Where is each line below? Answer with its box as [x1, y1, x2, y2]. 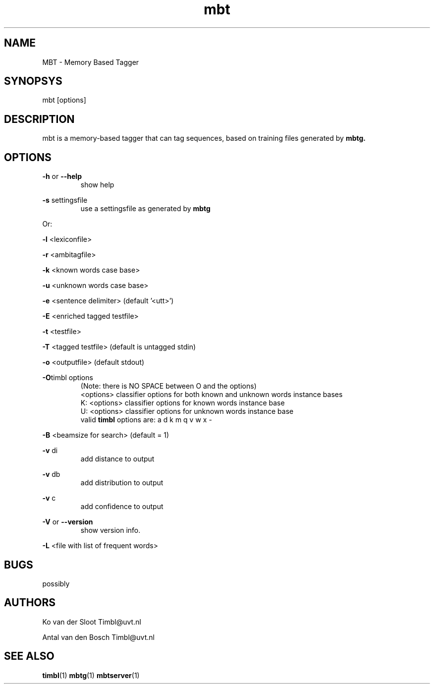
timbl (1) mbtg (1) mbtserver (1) [42, 671, 140, 680]
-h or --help [42, 172, 82, 181]
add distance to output [80, 455, 155, 463]
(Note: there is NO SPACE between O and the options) [80, 382, 257, 391]
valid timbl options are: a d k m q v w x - [80, 415, 212, 424]
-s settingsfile [42, 196, 88, 205]
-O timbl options [42, 373, 93, 382]
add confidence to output [80, 502, 163, 511]
